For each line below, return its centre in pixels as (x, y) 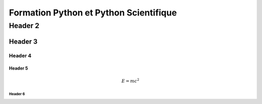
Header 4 (20, 56)
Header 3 (23, 41)
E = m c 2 (131, 81)
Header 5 (18, 68)
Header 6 (17, 94)
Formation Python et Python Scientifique (93, 13)
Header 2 (24, 26)
